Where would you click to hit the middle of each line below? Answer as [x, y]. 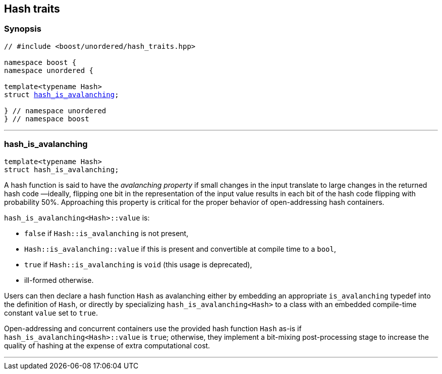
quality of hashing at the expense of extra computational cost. [107, 345]
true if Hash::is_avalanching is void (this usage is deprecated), [138, 264]
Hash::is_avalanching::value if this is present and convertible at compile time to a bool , [180, 249]
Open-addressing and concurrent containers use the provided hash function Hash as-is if [153, 328]
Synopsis [23, 29]
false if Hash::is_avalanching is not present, [106, 233]
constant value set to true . [51, 313]
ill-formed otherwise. [59, 280]
